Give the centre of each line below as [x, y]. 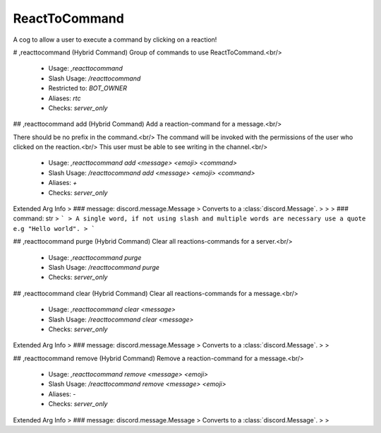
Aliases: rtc [65, 98]
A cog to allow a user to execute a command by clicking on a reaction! [115, 40]
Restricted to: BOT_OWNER [87, 88]
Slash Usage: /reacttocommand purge [104, 267]
